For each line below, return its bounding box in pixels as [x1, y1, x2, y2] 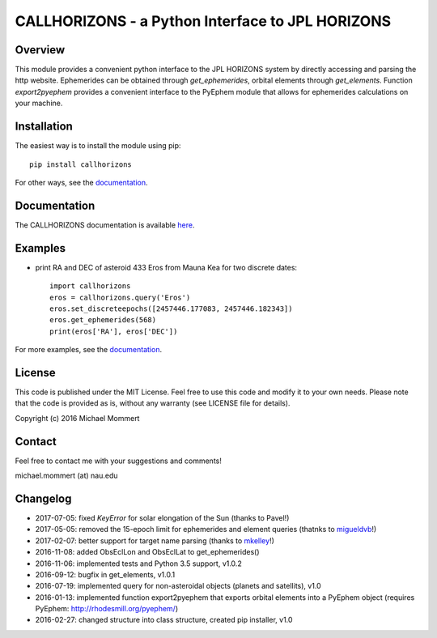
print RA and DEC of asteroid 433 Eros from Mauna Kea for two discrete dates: [35, 262, 298, 272]
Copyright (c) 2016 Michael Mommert [15, 413, 140, 423]
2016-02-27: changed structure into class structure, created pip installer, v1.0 [35, 615, 293, 625]
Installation [15, 120, 73, 134]
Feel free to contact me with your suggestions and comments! [15, 456, 223, 466]
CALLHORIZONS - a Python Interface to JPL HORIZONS [15, 12, 392, 30]
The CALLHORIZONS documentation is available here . [15, 219, 195, 230]
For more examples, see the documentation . [15, 345, 162, 355]
